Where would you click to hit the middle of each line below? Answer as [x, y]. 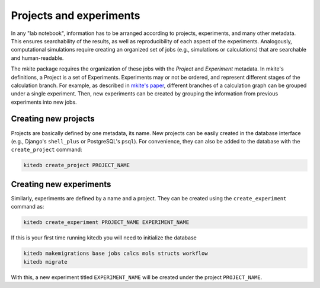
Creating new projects [53, 119]
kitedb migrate [45, 262]
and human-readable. [37, 58]
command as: [28, 207]
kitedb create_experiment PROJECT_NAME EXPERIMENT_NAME [106, 223]
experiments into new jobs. [44, 102]
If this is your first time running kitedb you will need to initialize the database [104, 238]
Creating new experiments [61, 184]
